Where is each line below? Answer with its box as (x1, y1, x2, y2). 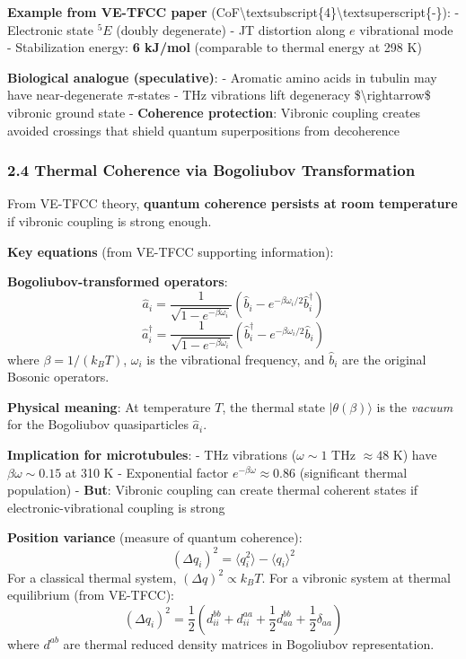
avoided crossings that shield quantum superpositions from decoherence (7, 120, 400, 139)
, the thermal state (222, 397, 325, 416)
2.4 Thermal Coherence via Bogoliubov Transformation (7, 159, 416, 181)
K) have (392, 445, 437, 464)
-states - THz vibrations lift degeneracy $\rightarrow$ (134, 85, 431, 104)
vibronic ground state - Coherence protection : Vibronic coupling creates (7, 102, 421, 121)
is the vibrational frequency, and (146, 349, 325, 368)
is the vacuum (376, 397, 453, 416)
